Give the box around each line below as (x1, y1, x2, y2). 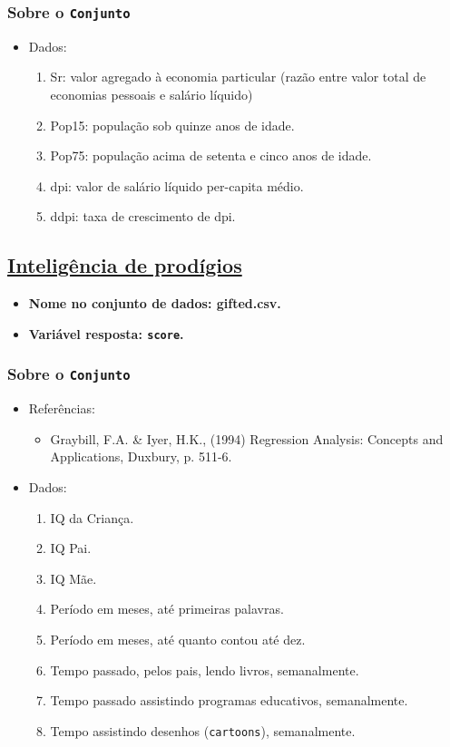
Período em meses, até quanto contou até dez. (50, 629, 306, 648)
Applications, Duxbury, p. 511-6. (50, 447, 232, 466)
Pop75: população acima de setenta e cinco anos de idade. (50, 146, 372, 165)
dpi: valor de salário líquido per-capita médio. (50, 176, 304, 195)
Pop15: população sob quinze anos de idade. (50, 115, 295, 134)
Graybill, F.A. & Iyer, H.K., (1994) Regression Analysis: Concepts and (50, 429, 444, 448)
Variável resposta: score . (28, 324, 184, 343)
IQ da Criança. (50, 508, 134, 527)
